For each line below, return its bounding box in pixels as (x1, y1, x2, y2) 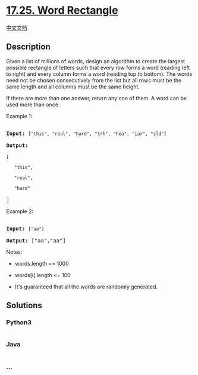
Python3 (6, 318, 32, 327)
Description (6, 42, 51, 52)
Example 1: (6, 112, 33, 119)
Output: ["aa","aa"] (6, 237, 67, 244)
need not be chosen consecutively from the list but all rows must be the (6, 76, 182, 84)
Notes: (6, 248, 23, 256)
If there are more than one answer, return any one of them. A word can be (6, 94, 187, 102)
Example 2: (6, 207, 34, 215)
